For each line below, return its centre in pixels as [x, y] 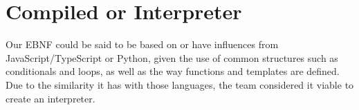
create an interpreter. [50, 98]
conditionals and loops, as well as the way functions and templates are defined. [173, 71]
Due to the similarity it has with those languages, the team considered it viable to [180, 84]
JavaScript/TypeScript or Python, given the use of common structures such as [172, 57]
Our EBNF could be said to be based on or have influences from [142, 44]
